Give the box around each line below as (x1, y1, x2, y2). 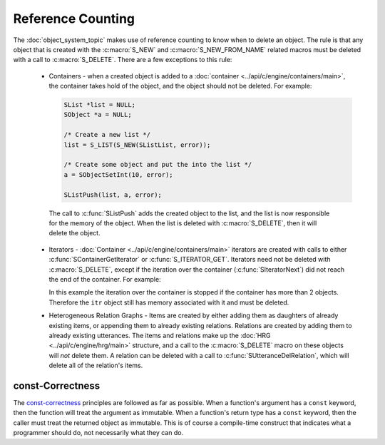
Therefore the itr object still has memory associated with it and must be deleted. (48, 298, 289, 307)
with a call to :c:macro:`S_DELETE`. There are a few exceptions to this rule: (13, 56, 232, 64)
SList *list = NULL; (63, 101, 135, 109)
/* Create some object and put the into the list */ (63, 160, 252, 169)
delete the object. (48, 229, 101, 237)
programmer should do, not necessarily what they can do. (13, 429, 184, 437)
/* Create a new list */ (63, 131, 151, 139)
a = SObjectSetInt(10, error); (63, 170, 174, 178)
